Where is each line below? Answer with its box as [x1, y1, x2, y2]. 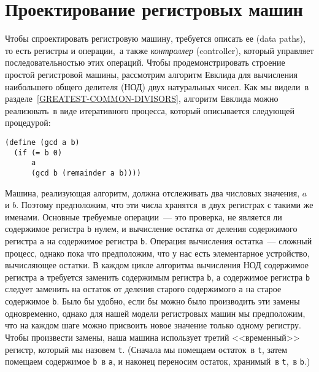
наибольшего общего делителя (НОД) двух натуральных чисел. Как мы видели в [5, 80, 309, 93]
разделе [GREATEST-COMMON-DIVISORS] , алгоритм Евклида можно [5, 92, 279, 105]
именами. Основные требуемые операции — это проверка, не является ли [5, 210, 282, 223]
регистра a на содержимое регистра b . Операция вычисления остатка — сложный [5, 234, 312, 247]
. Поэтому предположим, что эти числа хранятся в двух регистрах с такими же [16, 198, 313, 211]
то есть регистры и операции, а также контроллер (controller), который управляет [5, 44, 314, 56]
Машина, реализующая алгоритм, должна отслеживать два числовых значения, [5, 186, 300, 199]
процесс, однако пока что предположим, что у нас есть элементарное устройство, [5, 246, 310, 259]
